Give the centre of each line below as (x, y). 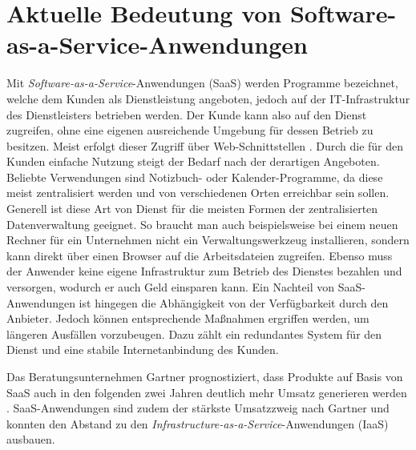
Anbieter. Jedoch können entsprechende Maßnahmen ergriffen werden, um (188, 318)
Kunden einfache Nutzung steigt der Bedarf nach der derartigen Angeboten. (193, 161)
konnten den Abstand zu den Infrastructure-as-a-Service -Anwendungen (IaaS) (198, 423)
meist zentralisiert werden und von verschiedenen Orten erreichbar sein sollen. (198, 193)
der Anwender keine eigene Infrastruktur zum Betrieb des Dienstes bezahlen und (204, 271)
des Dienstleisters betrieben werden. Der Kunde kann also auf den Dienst (187, 114)
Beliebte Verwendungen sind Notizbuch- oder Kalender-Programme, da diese (195, 177)
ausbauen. (31, 439)
